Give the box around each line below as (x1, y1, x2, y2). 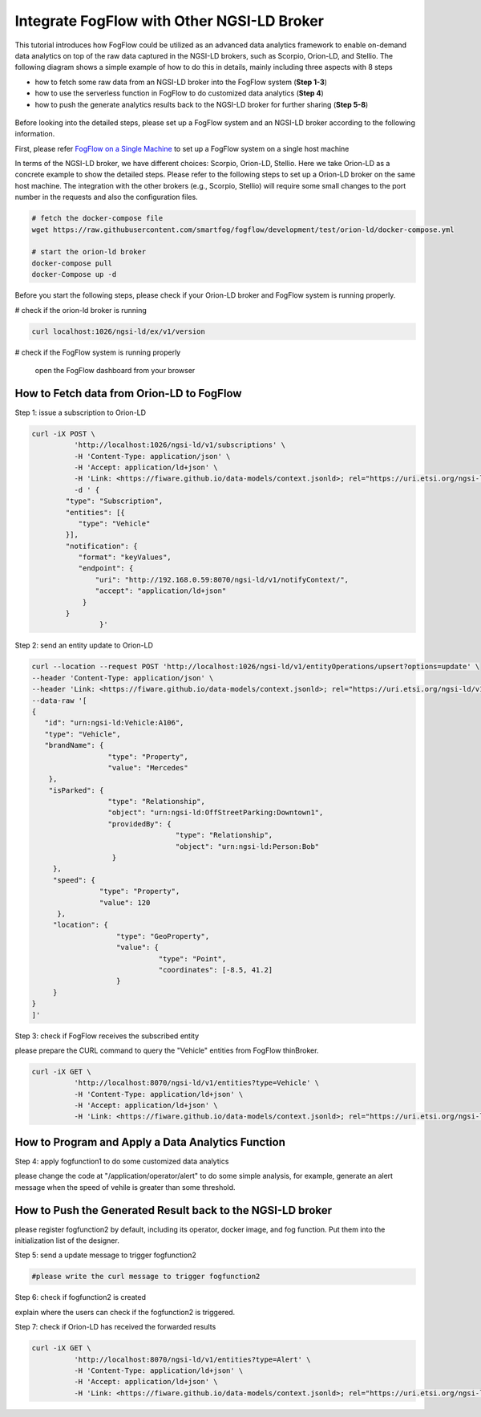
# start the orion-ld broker (31, 247, 147, 257)
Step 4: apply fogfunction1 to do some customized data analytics (14, 1156, 229, 1166)
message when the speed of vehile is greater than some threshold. (14, 1182, 236, 1192)
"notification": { (65, 542, 138, 550)
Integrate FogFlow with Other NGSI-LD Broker (14, 12, 325, 30)
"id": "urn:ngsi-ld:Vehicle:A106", (44, 718, 184, 728)
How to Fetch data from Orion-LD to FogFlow (14, 386, 242, 400)
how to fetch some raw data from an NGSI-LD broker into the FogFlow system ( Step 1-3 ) (34, 77, 328, 87)
